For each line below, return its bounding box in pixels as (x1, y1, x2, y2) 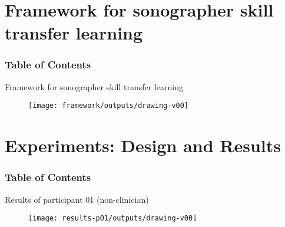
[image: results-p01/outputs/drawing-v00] (28, 214, 197, 223)
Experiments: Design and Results (5, 133, 281, 157)
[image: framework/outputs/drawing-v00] (28, 101, 189, 110)
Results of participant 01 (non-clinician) (5, 193, 149, 205)
